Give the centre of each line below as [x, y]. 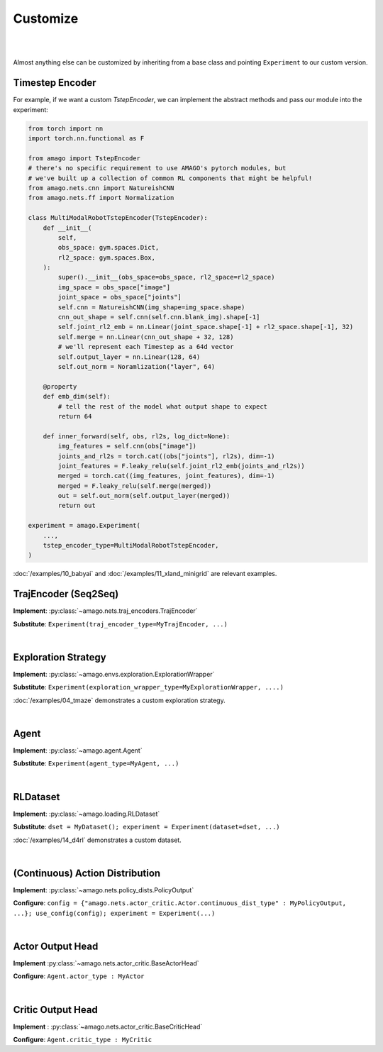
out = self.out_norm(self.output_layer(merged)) [144, 496]
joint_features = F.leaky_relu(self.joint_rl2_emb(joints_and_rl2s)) [181, 466]
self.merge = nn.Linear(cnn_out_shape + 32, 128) [146, 337]
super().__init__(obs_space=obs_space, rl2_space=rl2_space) [166, 277]
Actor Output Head [56, 946]
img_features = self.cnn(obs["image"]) [127, 446]
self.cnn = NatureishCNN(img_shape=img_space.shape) [151, 307]
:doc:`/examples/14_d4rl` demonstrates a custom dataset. [98, 840]
